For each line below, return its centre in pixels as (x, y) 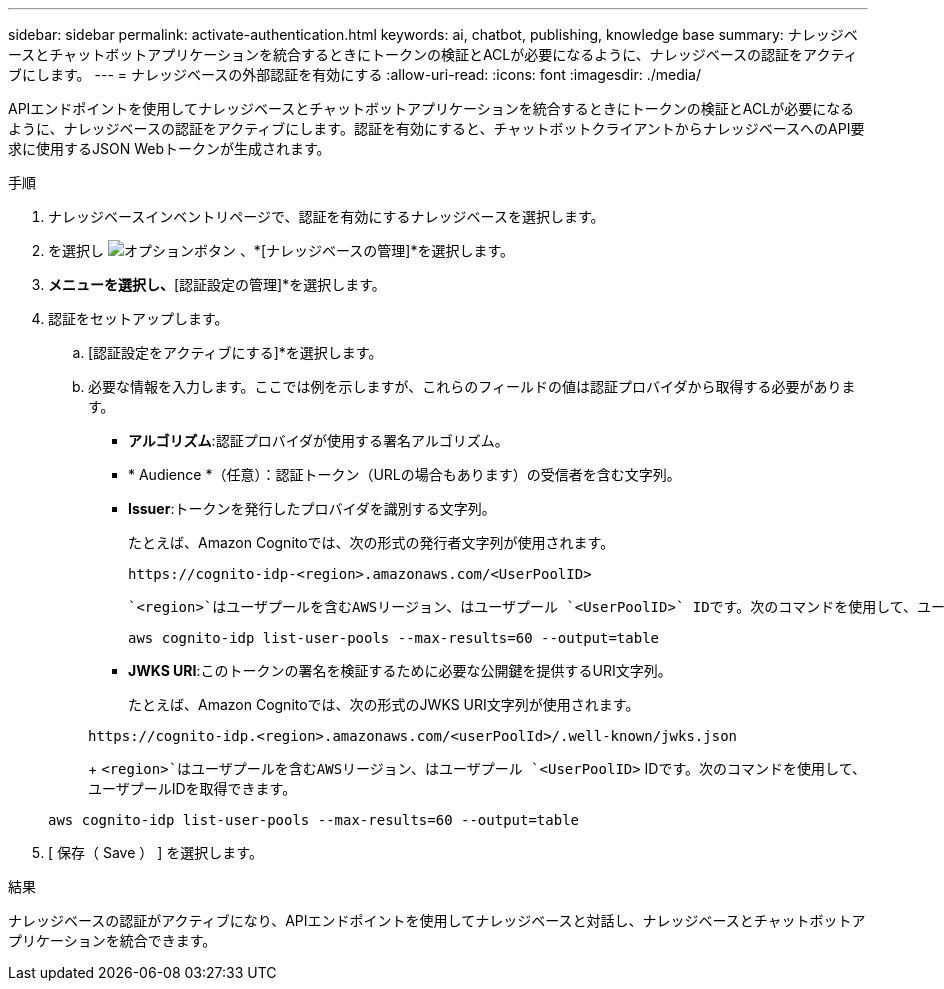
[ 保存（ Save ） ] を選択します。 (155, 852)
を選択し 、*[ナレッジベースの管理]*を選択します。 (281, 250)
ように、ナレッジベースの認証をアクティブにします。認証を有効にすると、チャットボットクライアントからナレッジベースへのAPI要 (436, 128)
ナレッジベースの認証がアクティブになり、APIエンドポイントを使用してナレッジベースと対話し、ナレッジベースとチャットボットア (437, 920)
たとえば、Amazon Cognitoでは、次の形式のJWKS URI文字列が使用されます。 (384, 704)
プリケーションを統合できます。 (112, 940)
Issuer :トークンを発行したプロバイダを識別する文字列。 (312, 508)
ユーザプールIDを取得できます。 (192, 788)
